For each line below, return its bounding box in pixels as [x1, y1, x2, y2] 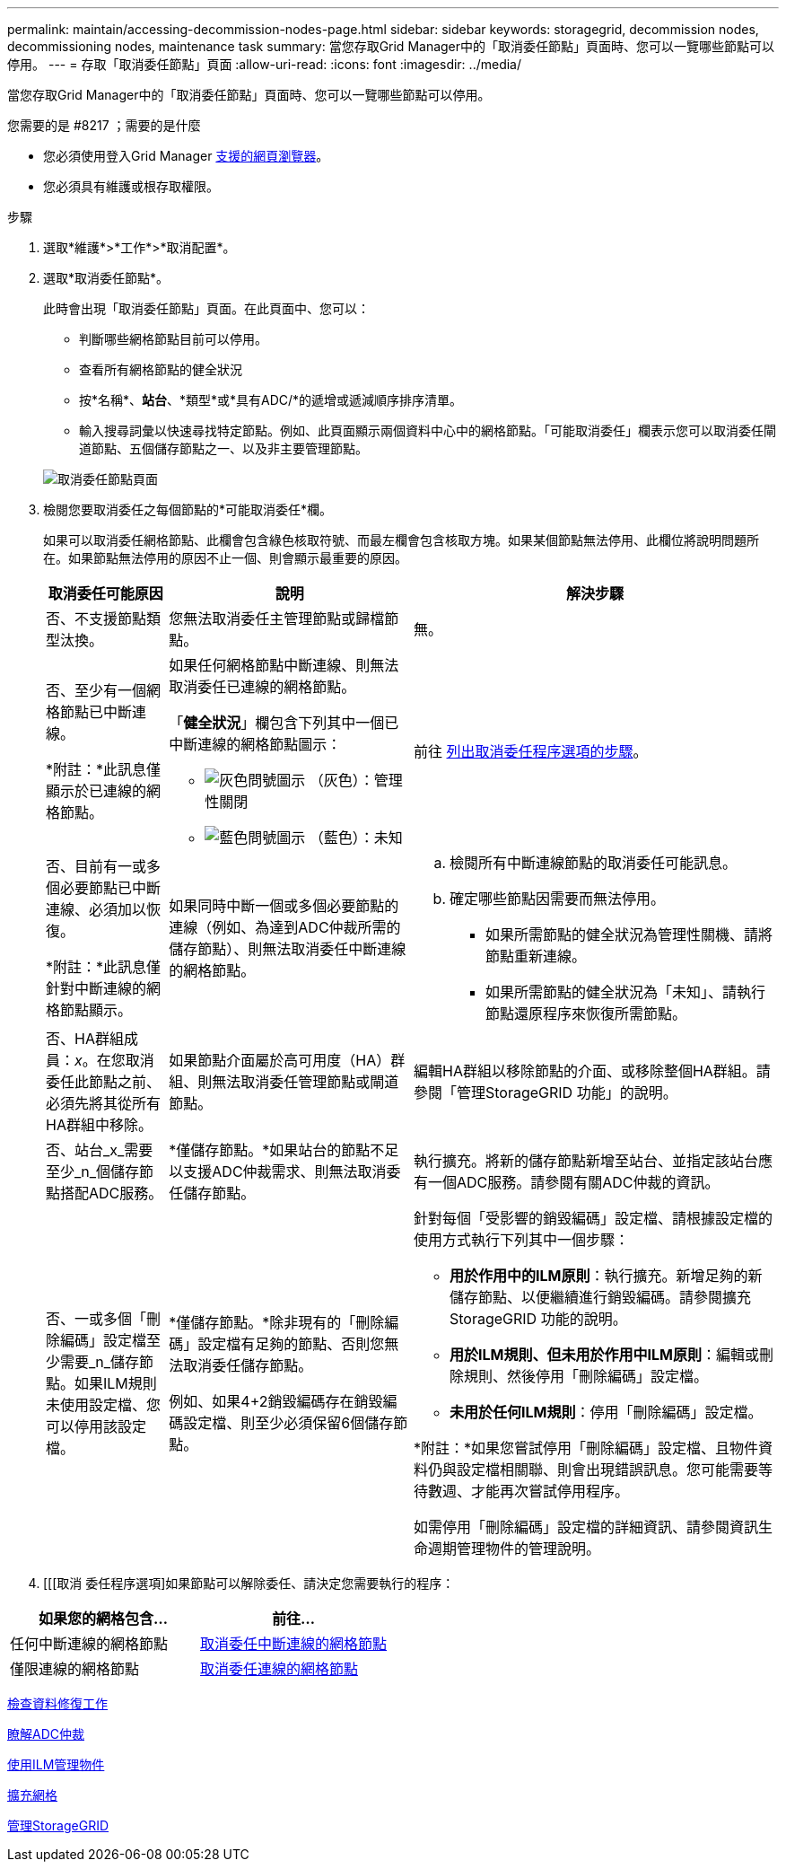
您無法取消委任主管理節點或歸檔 [169, 610, 385, 627]
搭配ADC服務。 [60, 1184, 163, 1202]
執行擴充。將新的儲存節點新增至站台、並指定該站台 [413, 1152, 758, 1170]
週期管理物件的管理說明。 [427, 1540, 600, 1557]
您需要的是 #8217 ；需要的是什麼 [7, 118, 201, 133]
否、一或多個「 [46, 1310, 147, 1328]
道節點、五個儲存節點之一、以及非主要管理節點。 [79, 441, 368, 456]
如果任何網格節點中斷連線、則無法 [169, 656, 399, 674]
